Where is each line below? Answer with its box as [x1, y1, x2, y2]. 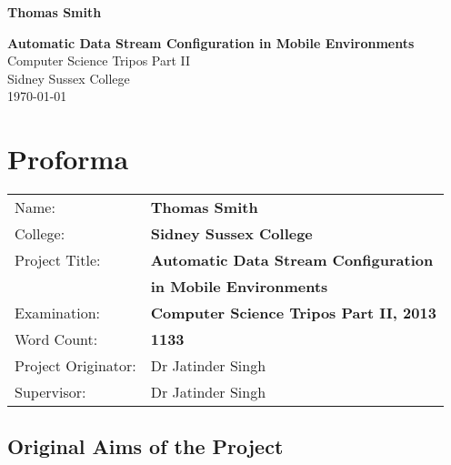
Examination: [15, 302, 101, 324]
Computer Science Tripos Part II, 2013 [150, 302, 436, 324]
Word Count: [15, 329, 98, 350]
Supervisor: [15, 381, 86, 403]
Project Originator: [15, 355, 136, 377]
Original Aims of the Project [7, 432, 284, 460]
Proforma [7, 140, 129, 177]
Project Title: [15, 249, 101, 271]
